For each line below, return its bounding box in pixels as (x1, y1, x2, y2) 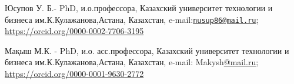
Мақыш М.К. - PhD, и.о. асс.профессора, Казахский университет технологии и (5, 44, 289, 56)
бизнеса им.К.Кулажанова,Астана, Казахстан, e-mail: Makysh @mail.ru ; (5, 56, 259, 68)
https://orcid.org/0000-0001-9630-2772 (5, 68, 144, 80)
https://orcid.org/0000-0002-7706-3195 (5, 25, 144, 37)
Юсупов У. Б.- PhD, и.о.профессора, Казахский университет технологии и (5, 2, 273, 14)
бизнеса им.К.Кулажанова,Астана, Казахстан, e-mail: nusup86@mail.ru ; (5, 13, 259, 25)
